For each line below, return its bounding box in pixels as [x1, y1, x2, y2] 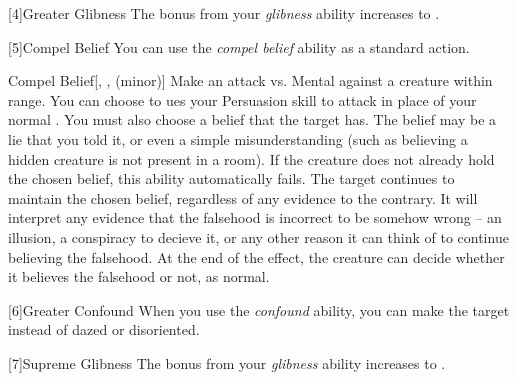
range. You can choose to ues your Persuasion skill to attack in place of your [8, 89, 477, 110]
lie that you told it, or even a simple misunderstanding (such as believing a [8, 128, 468, 149]
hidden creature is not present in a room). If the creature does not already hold [8, 148, 495, 169]
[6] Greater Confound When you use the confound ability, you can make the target [8, 299, 510, 320]
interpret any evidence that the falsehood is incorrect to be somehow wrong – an [8, 207, 502, 228]
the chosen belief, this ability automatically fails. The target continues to [8, 168, 455, 189]
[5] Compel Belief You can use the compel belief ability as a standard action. [8, 36, 470, 57]
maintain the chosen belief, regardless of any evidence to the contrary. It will [8, 187, 478, 208]
